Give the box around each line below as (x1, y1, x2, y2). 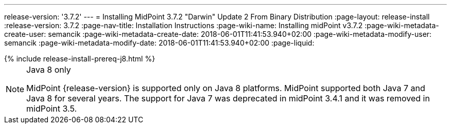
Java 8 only (26, 65, 71, 75)
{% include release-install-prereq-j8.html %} (4, 54, 155, 63)
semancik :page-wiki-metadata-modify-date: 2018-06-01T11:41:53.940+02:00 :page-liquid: (4, 38, 315, 47)
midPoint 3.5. (26, 103, 77, 114)
